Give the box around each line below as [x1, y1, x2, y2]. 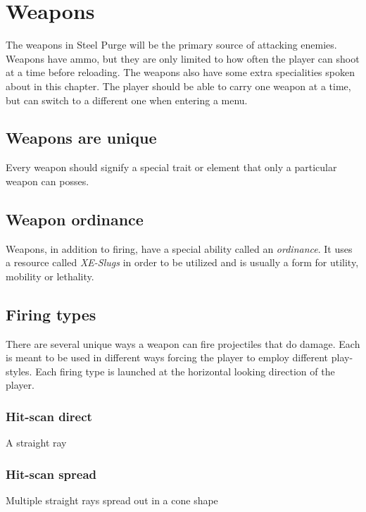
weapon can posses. [6, 173, 89, 188]
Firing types [6, 303, 96, 325]
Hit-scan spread [6, 465, 97, 482]
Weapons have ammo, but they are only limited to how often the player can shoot [6, 51, 360, 65]
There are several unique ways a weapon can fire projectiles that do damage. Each [6, 336, 360, 351]
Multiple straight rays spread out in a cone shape [6, 493, 218, 508]
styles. [6, 363, 32, 378]
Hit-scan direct [6, 407, 92, 425]
